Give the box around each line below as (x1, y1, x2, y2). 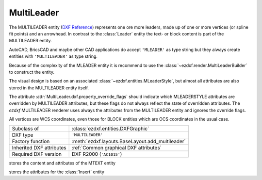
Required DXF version (12, 150, 62, 157)
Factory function (12, 138, 50, 145)
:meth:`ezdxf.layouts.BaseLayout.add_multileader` (71, 138, 186, 145)
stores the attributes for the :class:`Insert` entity (9, 169, 104, 175)
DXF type (12, 131, 33, 138)
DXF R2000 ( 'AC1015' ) (71, 150, 122, 157)
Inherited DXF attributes (12, 144, 66, 151)
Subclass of (12, 125, 39, 132)
